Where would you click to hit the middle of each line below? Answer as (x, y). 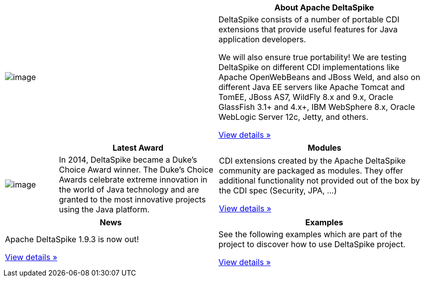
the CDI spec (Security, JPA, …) (278, 190)
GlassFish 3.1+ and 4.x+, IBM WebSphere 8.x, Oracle (317, 107)
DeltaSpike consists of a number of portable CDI (309, 19)
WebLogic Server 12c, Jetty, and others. (294, 117)
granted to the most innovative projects (132, 199)
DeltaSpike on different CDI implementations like (309, 67)
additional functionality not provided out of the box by (319, 181)
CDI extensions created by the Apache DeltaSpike (313, 161)
